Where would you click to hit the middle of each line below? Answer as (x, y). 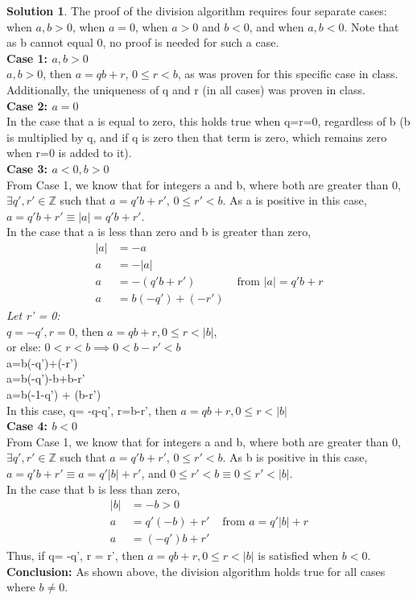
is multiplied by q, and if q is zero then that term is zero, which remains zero (197, 137)
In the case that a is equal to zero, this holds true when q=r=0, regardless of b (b (208, 121)
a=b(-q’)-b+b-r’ (46, 378)
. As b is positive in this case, (295, 457)
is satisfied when (298, 555)
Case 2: (27, 105)
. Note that (372, 26)
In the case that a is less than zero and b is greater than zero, (159, 232)
